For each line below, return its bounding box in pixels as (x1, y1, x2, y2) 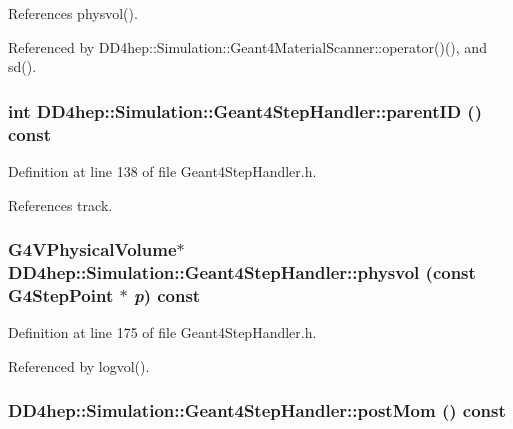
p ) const (133, 282, 201, 307)
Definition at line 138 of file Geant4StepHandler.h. (8, 160, 317, 181)
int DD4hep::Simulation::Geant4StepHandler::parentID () (8, 98, 482, 123)
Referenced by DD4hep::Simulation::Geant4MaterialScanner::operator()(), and (8, 36, 487, 57)
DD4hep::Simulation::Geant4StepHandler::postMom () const (8, 398, 506, 423)
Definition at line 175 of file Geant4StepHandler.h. (8, 322, 317, 343)
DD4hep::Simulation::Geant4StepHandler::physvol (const (8, 259, 476, 284)
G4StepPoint (8, 282, 114, 307)
